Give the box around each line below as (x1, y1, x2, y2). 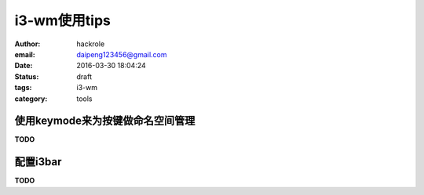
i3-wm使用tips (14, 12, 111, 29)
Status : (14, 71, 39, 81)
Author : (14, 39, 41, 49)
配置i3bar (14, 155, 62, 168)
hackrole (76, 39, 105, 49)
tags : (14, 83, 32, 92)
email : (14, 49, 35, 59)
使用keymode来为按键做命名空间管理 (14, 114, 196, 128)
